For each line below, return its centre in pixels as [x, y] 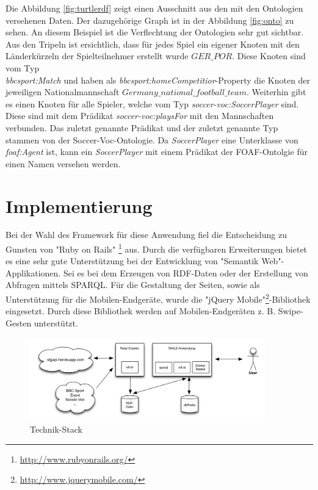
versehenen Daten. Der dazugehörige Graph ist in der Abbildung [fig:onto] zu [150, 20]
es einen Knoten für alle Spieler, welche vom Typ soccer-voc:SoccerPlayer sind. [152, 103]
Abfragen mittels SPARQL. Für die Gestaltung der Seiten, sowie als [133, 285]
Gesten [19, 322]
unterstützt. [56, 322]
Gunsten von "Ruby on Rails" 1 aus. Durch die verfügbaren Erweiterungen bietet [157, 248]
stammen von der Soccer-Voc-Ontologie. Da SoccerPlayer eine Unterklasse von [152, 139]
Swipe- [291, 311]
